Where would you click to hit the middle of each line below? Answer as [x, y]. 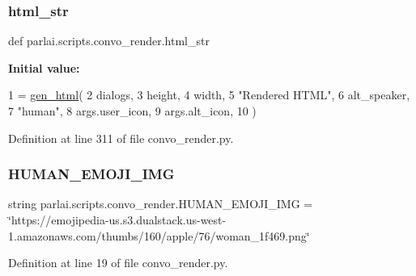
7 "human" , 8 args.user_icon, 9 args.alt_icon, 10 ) [132, 111]
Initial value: [44, 67]
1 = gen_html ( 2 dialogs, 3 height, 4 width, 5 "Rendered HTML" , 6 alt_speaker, [209, 95]
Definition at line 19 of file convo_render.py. [118, 263]
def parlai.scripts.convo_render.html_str [109, 41]
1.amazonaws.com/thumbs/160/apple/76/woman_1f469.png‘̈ [159, 235]
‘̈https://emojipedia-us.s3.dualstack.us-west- [117, 220]
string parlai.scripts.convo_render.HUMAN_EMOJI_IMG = [161, 204]
